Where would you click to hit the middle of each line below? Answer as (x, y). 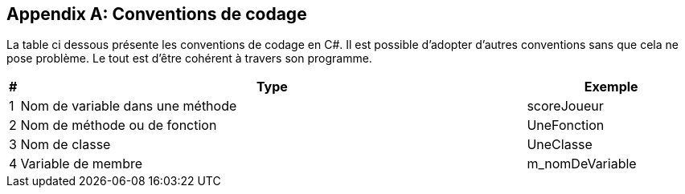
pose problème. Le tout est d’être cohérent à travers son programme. (189, 59)
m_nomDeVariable (582, 164)
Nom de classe (66, 145)
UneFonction (566, 125)
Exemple (611, 87)
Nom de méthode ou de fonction (119, 125)
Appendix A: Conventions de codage (157, 14)
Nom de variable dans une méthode (129, 106)
